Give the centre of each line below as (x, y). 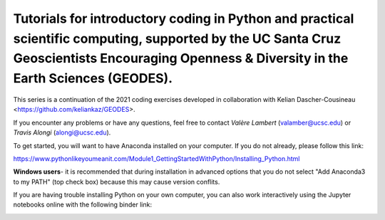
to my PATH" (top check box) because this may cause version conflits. (117, 182)
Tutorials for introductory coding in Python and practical (184, 19)
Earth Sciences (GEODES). (93, 79)
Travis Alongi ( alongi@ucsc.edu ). (62, 132)
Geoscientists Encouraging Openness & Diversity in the (181, 59)
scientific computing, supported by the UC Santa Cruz (177, 38)
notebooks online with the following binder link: (83, 205)
